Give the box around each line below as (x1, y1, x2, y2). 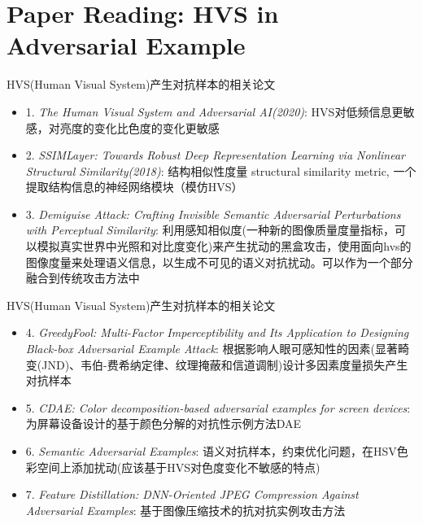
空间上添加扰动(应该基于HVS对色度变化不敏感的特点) (37, 458, 321, 475)
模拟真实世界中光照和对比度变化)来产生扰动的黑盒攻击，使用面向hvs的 (37, 238, 412, 255)
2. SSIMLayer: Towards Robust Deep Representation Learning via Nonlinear (25, 146, 406, 164)
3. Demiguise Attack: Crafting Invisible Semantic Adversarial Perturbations (25, 205, 401, 222)
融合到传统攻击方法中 (25, 269, 140, 286)
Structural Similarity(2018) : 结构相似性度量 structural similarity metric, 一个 (25, 162, 416, 179)
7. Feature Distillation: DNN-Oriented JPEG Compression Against (25, 486, 359, 503)
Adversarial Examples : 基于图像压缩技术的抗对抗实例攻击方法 (25, 501, 346, 518)
